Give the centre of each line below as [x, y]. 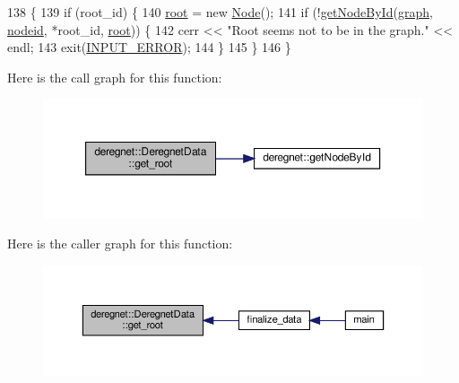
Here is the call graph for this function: [115, 77]
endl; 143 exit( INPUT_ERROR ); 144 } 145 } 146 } [149, 47]
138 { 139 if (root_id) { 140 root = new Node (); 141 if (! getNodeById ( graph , [220, 12]
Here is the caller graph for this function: [120, 244]
